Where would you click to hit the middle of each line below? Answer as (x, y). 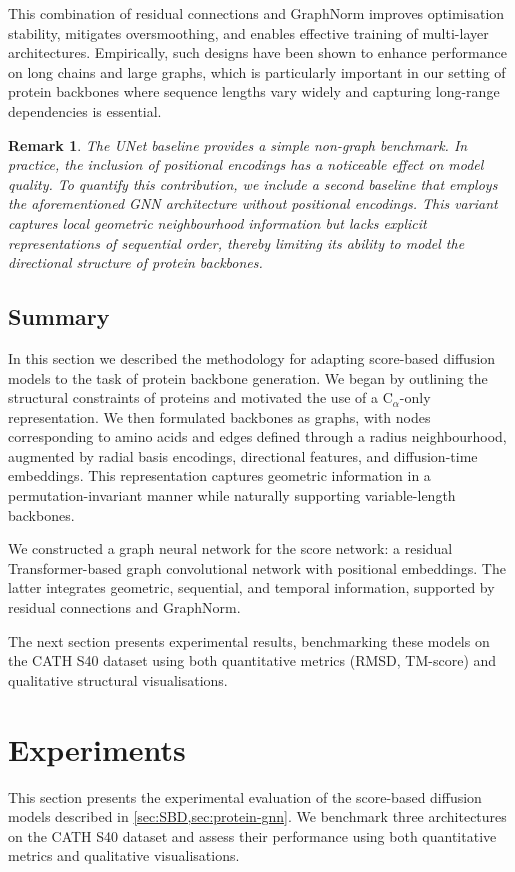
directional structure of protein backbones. (135, 262)
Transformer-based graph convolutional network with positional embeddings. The (257, 567)
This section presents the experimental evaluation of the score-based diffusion (245, 796)
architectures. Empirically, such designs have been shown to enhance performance (257, 52)
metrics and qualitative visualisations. (124, 855)
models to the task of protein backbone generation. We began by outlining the (248, 377)
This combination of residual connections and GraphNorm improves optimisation (256, 13)
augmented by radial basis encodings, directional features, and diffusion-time (243, 455)
